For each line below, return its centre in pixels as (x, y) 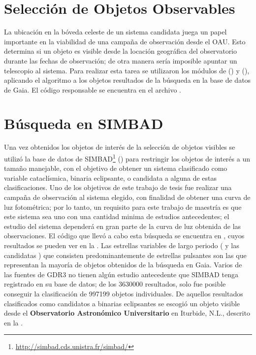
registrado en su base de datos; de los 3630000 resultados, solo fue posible (115, 284)
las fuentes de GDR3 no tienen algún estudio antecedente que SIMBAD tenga (121, 274)
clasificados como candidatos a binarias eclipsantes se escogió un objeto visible (122, 303)
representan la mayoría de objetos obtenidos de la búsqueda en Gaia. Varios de (123, 265)
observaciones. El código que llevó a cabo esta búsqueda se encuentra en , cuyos (124, 236)
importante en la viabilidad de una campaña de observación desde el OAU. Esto (125, 41)
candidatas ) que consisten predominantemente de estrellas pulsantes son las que (125, 255)
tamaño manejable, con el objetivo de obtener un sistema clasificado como (116, 168)
